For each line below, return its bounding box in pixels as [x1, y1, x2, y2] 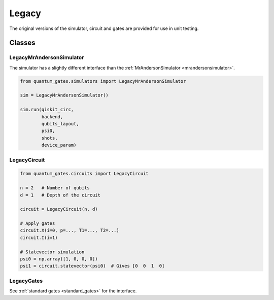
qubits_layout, [41, 121, 80, 127]
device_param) [41, 142, 77, 148]
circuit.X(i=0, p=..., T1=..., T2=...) [20, 227, 119, 234]
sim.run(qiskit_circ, [20, 107, 74, 113]
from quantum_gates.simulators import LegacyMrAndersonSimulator [20, 78, 186, 84]
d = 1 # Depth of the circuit [20, 192, 101, 198]
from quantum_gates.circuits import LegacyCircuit [20, 171, 149, 177]
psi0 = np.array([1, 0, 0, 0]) [20, 256, 98, 262]
